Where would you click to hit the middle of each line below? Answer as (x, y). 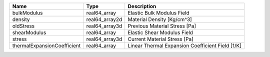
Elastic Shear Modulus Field (160, 32)
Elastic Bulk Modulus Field (158, 13)
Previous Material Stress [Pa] (162, 26)
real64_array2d (104, 19)
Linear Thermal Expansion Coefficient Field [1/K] (185, 46)
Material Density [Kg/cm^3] (160, 19)
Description (142, 6)
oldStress (23, 26)
